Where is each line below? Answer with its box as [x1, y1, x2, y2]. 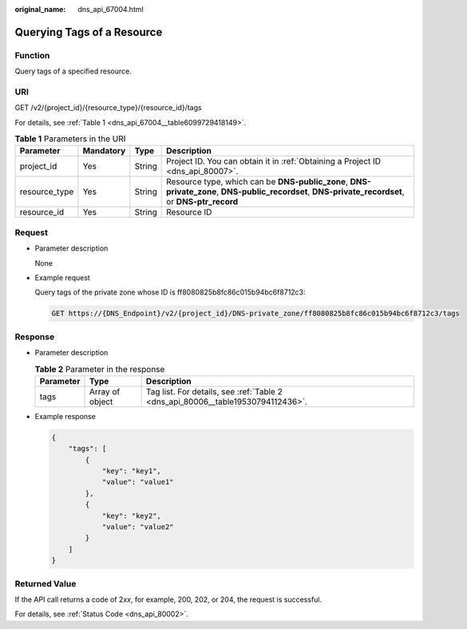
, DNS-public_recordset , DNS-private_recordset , [216, 186, 405, 197]
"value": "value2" [101, 522, 175, 531]
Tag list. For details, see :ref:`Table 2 [145, 386, 283, 397]
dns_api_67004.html [77, 5, 144, 14]
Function [14, 49, 50, 61]
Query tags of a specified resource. [14, 66, 132, 76]
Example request [34, 272, 91, 283]
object [89, 396, 113, 407]
